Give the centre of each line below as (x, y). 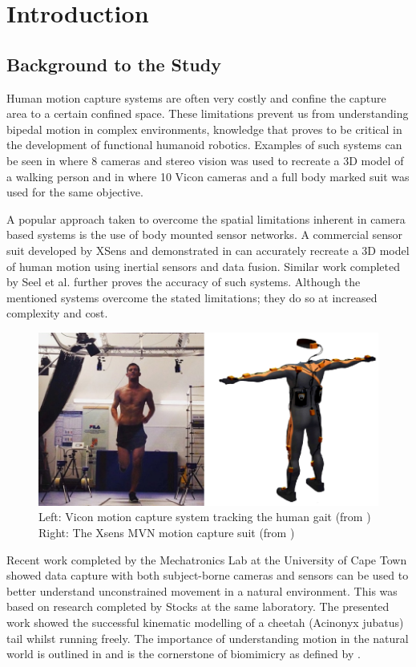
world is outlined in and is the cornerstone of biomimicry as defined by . (184, 654)
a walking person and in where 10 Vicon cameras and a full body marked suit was (208, 176)
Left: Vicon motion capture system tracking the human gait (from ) (205, 517)
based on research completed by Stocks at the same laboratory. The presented (198, 606)
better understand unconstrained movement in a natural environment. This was (202, 590)
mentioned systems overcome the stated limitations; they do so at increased (192, 297)
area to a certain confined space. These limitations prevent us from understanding (208, 113)
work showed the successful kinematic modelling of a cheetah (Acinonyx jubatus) (205, 622)
